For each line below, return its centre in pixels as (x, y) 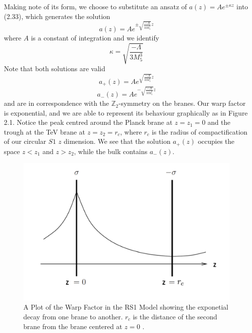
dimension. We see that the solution (117, 141)
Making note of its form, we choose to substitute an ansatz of (96, 6)
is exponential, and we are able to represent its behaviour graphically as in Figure (126, 112)
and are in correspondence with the (57, 103)
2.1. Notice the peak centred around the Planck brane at (88, 122)
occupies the (216, 141)
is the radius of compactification (200, 131)
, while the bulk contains (111, 151)
